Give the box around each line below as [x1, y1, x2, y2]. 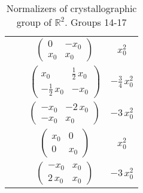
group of [16, 15, 52, 29]
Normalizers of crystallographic [6, 1, 137, 15]
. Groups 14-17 [65, 15, 127, 29]
